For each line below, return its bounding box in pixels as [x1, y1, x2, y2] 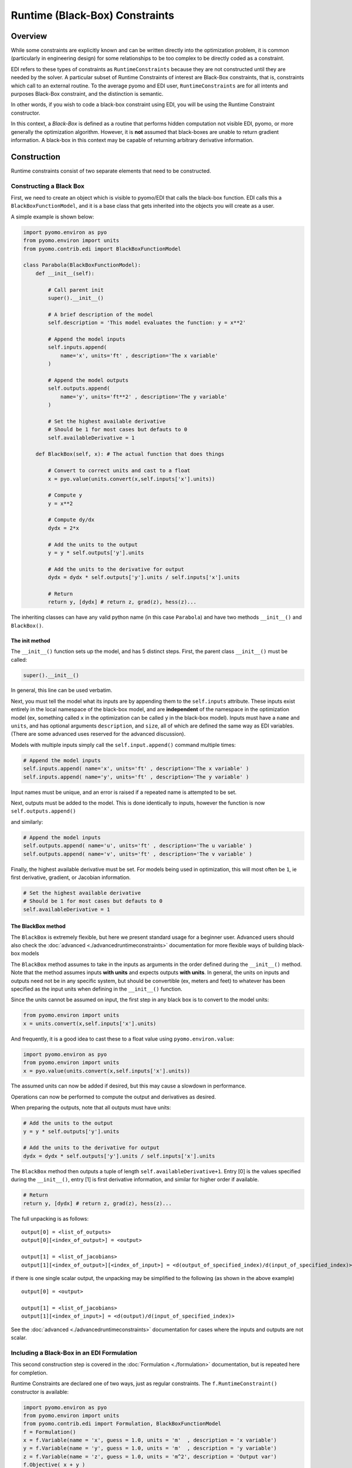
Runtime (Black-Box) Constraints [11, 9, 174, 22]
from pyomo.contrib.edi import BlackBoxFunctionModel [23, 245, 181, 252]
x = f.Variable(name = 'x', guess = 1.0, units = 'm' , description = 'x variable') [23, 1437, 277, 1444]
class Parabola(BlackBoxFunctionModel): [23, 262, 141, 268]
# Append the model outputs [48, 376, 129, 383]
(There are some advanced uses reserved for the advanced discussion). [11, 730, 186, 738]
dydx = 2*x [48, 524, 79, 531]
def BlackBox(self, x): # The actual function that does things [35, 451, 225, 457]
